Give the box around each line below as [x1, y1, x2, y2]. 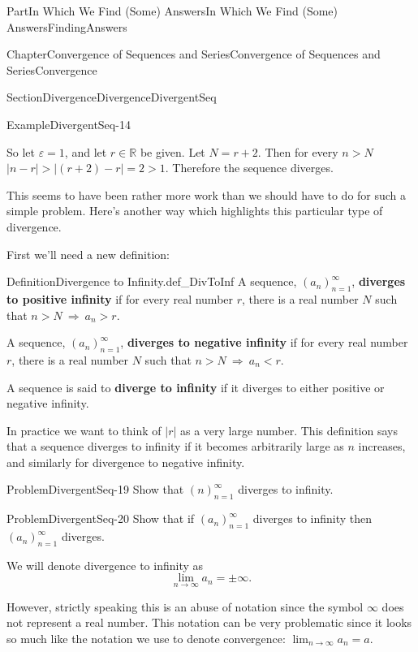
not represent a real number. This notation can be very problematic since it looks [6, 614, 412, 631]
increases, [358, 438, 406, 455]
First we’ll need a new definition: [6, 245, 170, 262]
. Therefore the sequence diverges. [165, 159, 334, 176]
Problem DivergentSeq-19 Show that [6, 481, 184, 498]
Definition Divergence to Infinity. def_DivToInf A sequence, [6, 273, 297, 290]
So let [6, 143, 35, 160]
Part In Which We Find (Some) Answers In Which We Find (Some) [6, 2, 338, 19]
